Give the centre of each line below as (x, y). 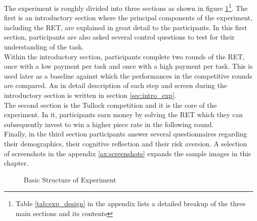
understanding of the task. (44, 47)
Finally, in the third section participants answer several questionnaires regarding (126, 134)
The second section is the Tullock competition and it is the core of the (110, 105)
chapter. (16, 163)
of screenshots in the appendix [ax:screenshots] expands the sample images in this (128, 153)
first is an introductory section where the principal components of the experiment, (128, 18)
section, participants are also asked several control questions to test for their (119, 37)
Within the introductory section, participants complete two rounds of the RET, (124, 56)
